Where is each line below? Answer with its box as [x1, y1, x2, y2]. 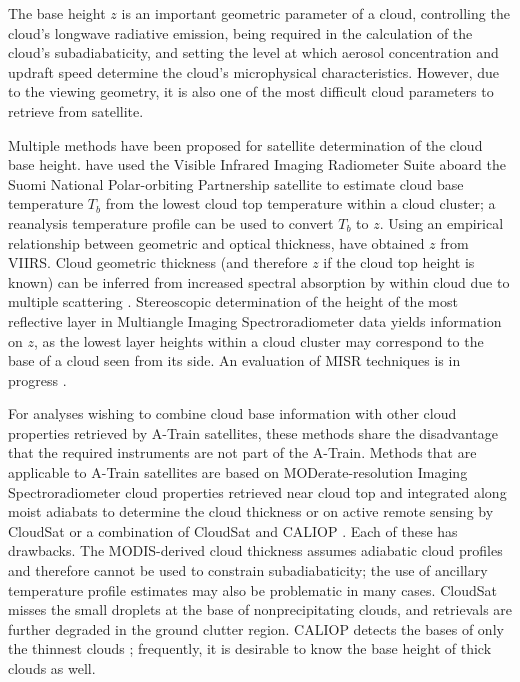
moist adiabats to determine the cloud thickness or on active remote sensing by [8, 501, 494, 522]
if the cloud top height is [323, 252, 475, 273]
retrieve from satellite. [8, 100, 144, 121]
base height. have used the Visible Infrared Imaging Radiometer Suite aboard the [8, 154, 506, 175]
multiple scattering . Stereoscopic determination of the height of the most [8, 291, 458, 312]
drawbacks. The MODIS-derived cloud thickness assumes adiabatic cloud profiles [8, 540, 503, 561]
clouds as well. [8, 658, 96, 678]
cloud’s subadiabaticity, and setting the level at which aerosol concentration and [8, 42, 499, 63]
